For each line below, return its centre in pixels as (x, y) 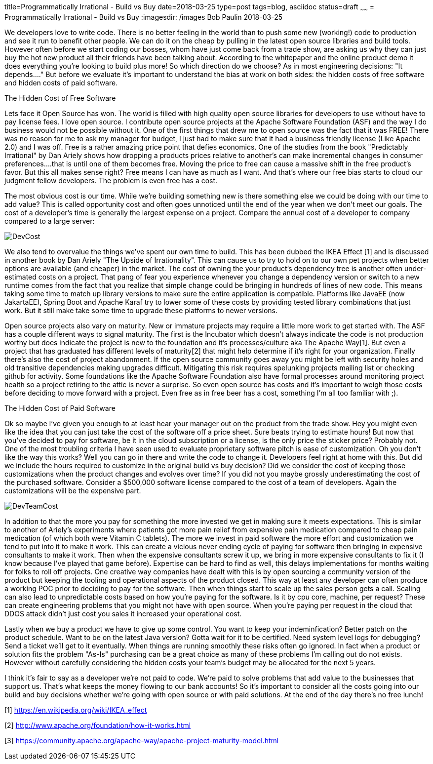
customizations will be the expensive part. (73, 490)
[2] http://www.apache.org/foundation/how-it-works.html (98, 725)
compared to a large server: (50, 221)
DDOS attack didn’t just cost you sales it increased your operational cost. (123, 613)
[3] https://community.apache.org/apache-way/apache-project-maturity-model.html (142, 740)
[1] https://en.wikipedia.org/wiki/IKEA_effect (76, 710)
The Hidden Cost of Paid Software (60, 408)
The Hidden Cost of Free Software (60, 98)
